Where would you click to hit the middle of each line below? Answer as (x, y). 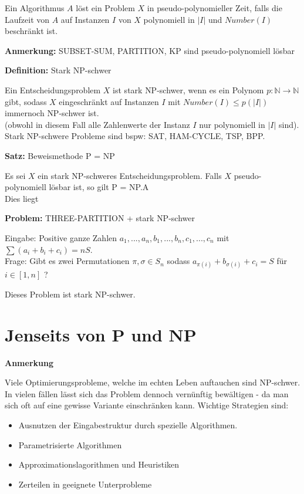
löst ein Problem (105, 8)
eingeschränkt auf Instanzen (109, 101)
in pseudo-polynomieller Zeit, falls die (215, 8)
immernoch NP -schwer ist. (52, 113)
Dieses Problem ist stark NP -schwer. (70, 294)
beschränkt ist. (31, 31)
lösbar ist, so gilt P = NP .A (99, 187)
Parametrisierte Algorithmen (70, 444)
